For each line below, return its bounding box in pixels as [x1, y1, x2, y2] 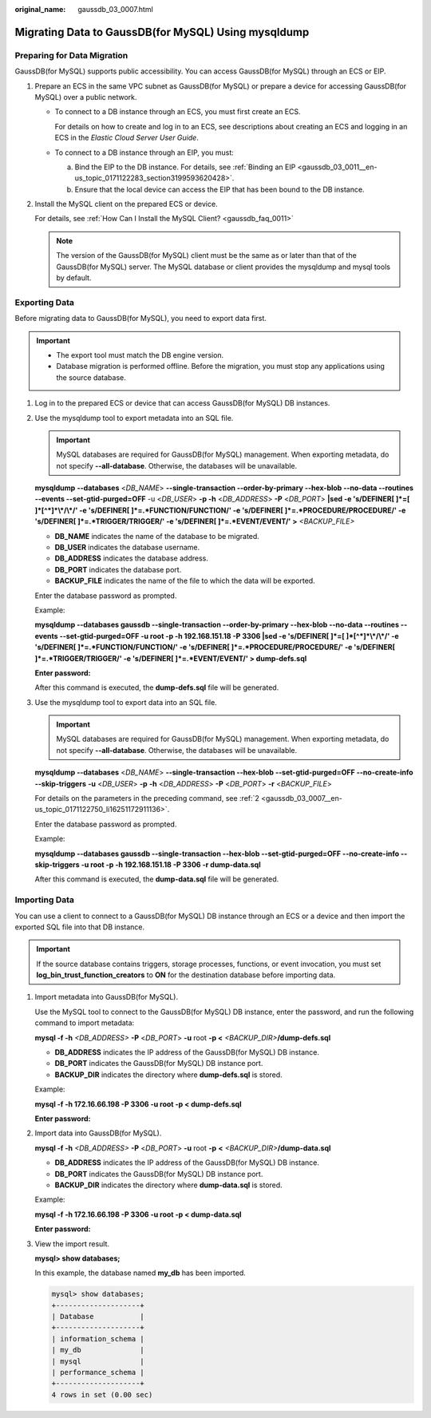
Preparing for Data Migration [14, 50, 129, 61]
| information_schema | [51, 1334, 145, 1343]
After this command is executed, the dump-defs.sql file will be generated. [34, 683, 279, 692]
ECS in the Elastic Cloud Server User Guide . [54, 133, 199, 143]
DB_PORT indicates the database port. [54, 564, 182, 574]
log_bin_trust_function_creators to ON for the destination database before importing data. [36, 970, 336, 980]
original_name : [14, 5, 66, 14]
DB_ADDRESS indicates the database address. [54, 553, 209, 563]
